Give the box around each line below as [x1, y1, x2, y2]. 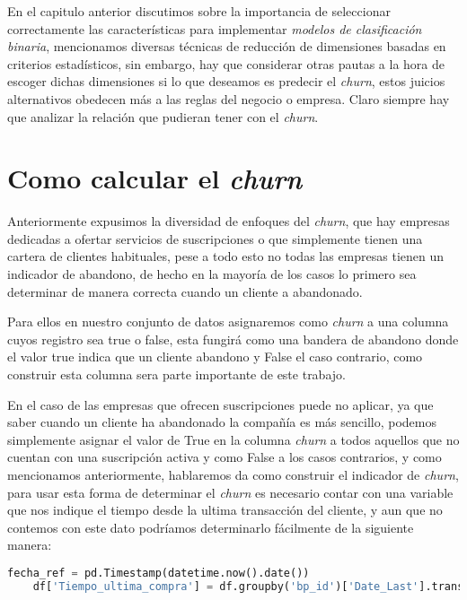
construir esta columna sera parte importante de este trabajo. [7, 365, 346, 384]
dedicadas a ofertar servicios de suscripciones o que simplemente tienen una [7, 229, 423, 248]
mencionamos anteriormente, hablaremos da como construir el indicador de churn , [7, 465, 459, 483]
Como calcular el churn [7, 160, 303, 197]
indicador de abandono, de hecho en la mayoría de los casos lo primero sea [7, 265, 417, 283]
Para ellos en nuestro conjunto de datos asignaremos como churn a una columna [7, 312, 449, 331]
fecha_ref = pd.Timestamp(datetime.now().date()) [7, 566, 310, 579]
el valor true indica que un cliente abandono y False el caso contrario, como [7, 347, 423, 366]
